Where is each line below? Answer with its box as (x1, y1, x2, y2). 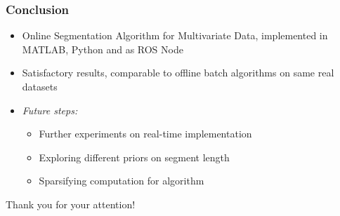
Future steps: (22, 102, 78, 117)
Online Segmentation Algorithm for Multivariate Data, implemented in (22, 28, 328, 43)
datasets (22, 79, 58, 93)
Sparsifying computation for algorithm (39, 173, 204, 188)
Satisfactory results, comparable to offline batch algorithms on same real (22, 65, 334, 80)
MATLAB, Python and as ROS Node (22, 41, 183, 56)
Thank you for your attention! (6, 196, 136, 211)
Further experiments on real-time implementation (39, 126, 252, 141)
